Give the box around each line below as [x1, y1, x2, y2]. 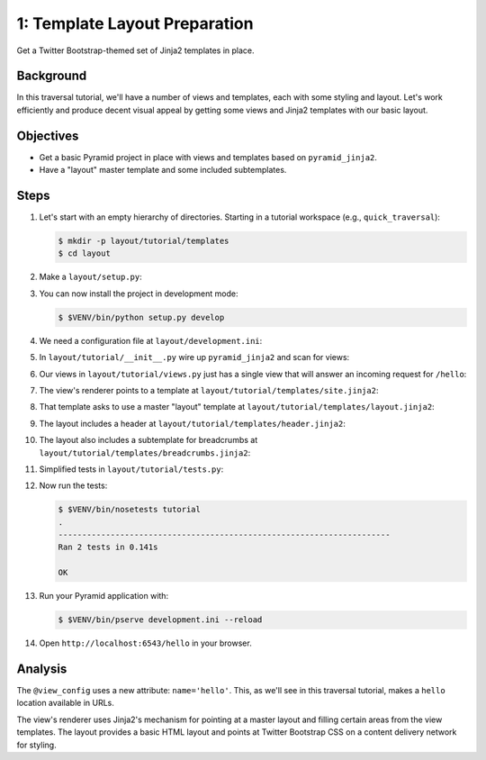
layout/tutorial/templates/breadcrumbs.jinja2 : [39, 447, 251, 458]
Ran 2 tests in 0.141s [58, 542, 158, 553]
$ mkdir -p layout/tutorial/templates [58, 236, 229, 247]
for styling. [16, 739, 58, 750]
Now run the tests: [39, 480, 108, 491]
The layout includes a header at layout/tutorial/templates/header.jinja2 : [39, 418, 346, 429]
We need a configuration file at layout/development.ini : [39, 335, 263, 346]
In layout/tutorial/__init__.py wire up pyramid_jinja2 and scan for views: [39, 352, 350, 363]
